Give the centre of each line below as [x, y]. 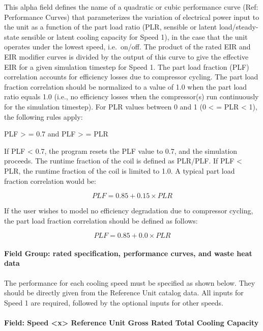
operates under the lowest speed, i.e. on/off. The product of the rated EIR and [127, 47]
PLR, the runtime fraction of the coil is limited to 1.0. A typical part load [120, 170]
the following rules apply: [43, 116]
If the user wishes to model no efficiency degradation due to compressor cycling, [129, 211]
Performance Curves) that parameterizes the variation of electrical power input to [132, 17]
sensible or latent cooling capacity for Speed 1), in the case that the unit [135, 36]
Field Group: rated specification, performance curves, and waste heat [128, 253]
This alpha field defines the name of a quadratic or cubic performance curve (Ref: [131, 7]
